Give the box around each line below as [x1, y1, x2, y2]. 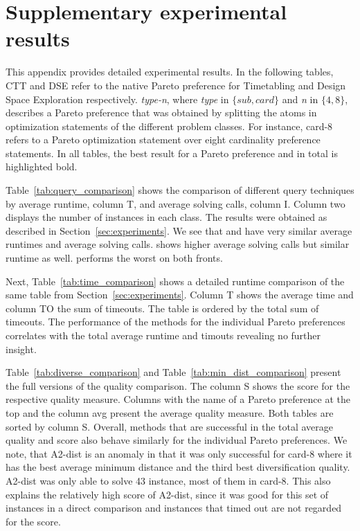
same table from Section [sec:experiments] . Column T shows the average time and [6, 287, 354, 302]
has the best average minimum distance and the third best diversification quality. [6, 460, 350, 474]
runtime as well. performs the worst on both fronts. [6, 251, 223, 265]
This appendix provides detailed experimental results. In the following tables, [6, 64, 334, 79]
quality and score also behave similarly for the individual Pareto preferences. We [6, 433, 348, 447]
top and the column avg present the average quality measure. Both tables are [6, 405, 334, 420]
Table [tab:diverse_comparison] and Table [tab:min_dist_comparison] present [6, 365, 341, 379]
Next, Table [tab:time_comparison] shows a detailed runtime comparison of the [6, 273, 345, 288]
